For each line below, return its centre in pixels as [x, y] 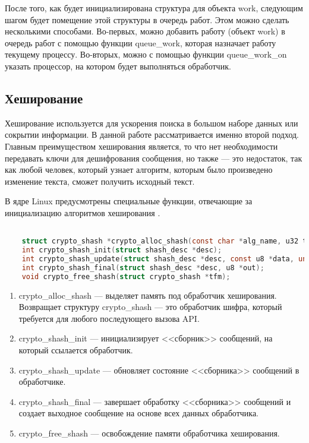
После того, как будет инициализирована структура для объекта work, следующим [154, 8]
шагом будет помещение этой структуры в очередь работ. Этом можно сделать [147, 19]
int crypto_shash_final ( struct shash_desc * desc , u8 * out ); [143, 268]
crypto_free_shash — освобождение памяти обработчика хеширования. [149, 433]
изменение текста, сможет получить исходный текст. [100, 181]
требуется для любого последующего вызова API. [109, 318]
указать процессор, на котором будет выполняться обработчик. [118, 66]
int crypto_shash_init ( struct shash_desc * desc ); [122, 250]
